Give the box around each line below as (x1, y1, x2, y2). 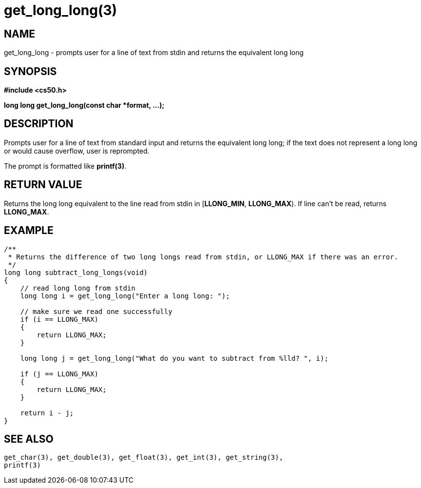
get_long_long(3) (4, 2, 117, 19)
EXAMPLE (4, 224, 54, 237)
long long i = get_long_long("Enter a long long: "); (20, 292, 230, 300)
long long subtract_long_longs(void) (4, 268, 148, 276)
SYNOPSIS (4, 65, 57, 78)
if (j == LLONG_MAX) (20, 370, 98, 378)
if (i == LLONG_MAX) (20, 315, 98, 323)
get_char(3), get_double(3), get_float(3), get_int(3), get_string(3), (4, 453, 284, 462)
